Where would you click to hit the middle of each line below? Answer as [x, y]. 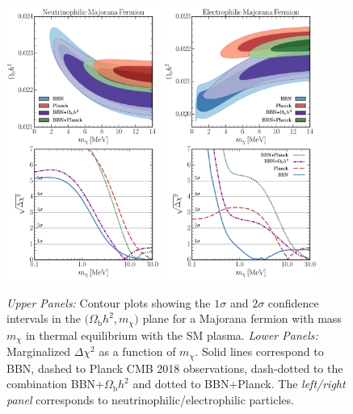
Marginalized [39, 351]
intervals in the [44, 318]
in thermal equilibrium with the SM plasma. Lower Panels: [172, 335]
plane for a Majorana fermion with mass [242, 318]
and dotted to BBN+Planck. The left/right [239, 384]
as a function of [137, 351]
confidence [293, 302]
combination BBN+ [55, 384]
